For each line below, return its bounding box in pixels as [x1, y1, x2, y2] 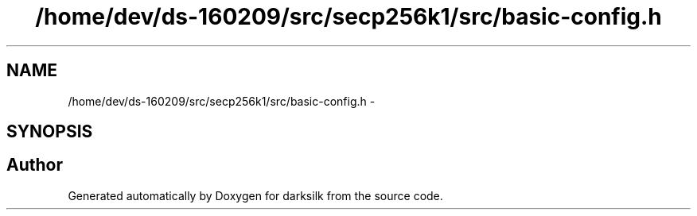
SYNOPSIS [6, 121, 93, 142]
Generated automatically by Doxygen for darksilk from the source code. [68, 188, 443, 202]
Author [6, 155, 63, 175]
